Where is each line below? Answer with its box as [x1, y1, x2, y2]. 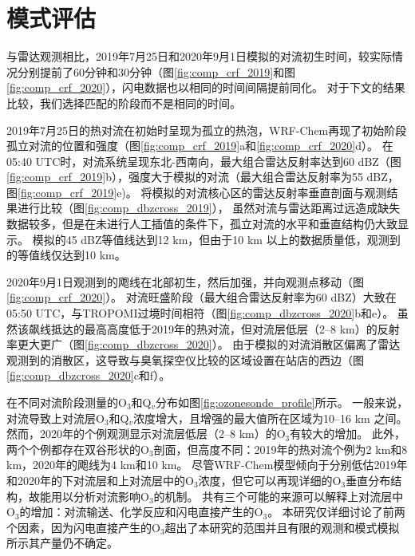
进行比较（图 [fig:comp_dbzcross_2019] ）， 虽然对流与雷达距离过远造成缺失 [17, 199, 401, 216]
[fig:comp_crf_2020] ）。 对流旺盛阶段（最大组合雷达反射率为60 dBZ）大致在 [6, 289, 397, 306]
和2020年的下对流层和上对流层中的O [6, 471, 194, 488]
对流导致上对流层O [6, 409, 105, 426]
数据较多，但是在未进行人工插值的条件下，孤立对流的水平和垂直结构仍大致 [6, 215, 397, 232]
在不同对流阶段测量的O [6, 394, 127, 410]
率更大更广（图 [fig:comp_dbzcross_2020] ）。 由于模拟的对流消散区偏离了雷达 [6, 336, 401, 353]
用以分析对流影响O [50, 487, 149, 504]
